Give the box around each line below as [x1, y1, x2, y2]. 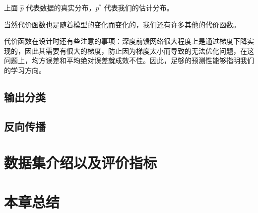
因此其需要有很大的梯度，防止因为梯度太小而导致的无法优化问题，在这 [24, 45, 254, 56]
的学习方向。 [4, 65, 46, 75]
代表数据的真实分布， [26, 2, 96, 12]
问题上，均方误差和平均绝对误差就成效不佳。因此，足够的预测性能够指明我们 [4, 55, 254, 66]
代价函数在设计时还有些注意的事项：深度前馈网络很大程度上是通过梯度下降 [4, 36, 247, 46]
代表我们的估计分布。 [104, 2, 174, 12]
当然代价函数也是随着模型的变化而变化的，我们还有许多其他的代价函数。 [4, 19, 240, 29]
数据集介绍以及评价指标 [4, 152, 157, 173]
